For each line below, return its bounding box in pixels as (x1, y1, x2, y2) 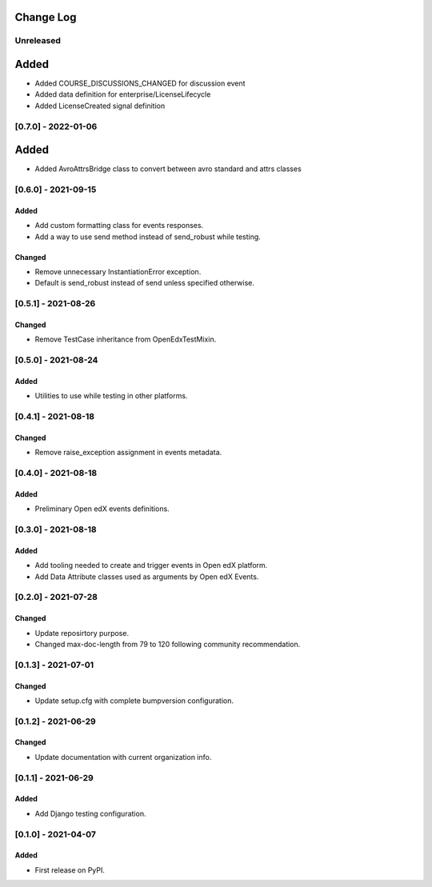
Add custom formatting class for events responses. (34, 221, 204, 230)
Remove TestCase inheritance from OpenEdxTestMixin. (34, 334, 217, 344)
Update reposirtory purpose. (34, 628, 130, 637)
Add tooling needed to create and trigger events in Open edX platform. (34, 561, 268, 570)
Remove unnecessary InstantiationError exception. (34, 267, 202, 277)
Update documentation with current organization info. (34, 752, 212, 761)
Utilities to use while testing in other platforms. (34, 391, 188, 401)
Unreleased (14, 35, 62, 46)
